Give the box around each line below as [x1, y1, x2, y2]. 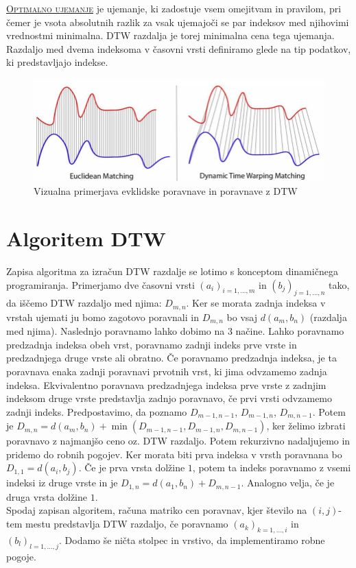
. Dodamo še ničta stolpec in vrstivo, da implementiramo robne [58, 532, 325, 547]
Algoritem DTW [6, 224, 166, 252]
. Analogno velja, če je [241, 475, 335, 490]
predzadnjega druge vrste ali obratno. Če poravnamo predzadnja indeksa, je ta [6, 351, 337, 365]
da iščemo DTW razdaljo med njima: [6, 296, 162, 310]
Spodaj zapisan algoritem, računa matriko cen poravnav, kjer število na [6, 503, 307, 517]
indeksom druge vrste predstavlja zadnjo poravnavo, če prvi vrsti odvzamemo [6, 391, 333, 405]
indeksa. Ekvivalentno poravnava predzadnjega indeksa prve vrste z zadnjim [6, 377, 327, 392]
